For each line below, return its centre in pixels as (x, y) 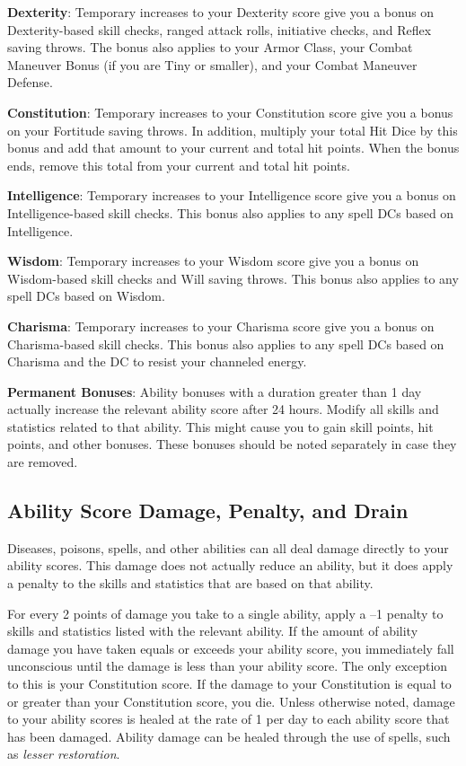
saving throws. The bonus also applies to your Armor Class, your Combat (210, 47)
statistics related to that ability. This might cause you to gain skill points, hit (220, 426)
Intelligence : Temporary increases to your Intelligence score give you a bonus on (232, 195)
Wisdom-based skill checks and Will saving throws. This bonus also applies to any (233, 278)
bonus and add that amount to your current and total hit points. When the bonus (233, 148)
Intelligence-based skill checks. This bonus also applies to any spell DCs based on (231, 212)
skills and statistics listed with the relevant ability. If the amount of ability (213, 631)
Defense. (30, 82)
